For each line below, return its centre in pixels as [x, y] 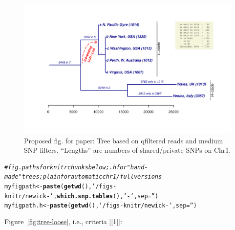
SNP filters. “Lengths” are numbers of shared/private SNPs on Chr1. [128, 150]
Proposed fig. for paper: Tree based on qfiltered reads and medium [124, 140]
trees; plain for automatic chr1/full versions [92, 177]
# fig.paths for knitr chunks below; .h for [66, 167]
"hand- [137, 167]
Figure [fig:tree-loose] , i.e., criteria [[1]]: [63, 221]
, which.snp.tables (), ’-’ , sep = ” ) [106, 196]
